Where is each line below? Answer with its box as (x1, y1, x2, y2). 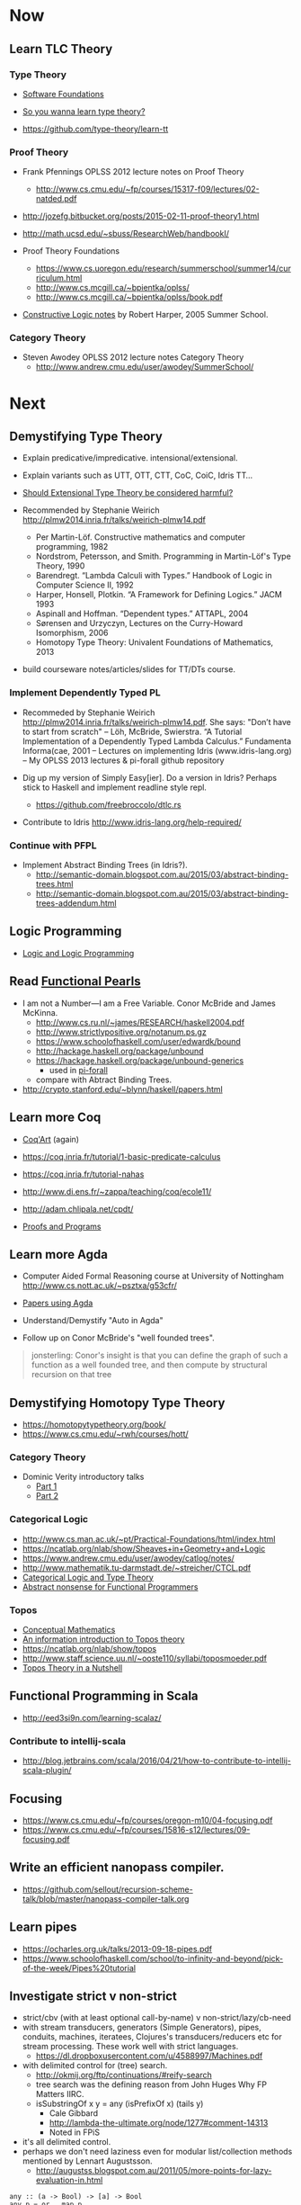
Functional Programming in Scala (9, 1689, 199, 1704)
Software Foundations (22, 88, 105, 99)
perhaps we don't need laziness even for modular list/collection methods (22, 2147, 293, 2157)
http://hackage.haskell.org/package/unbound (35, 1045, 204, 1056)
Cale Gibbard (49, 2108, 99, 2119)
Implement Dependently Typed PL (9, 686, 161, 699)
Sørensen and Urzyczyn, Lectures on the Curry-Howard (35, 618, 243, 629)
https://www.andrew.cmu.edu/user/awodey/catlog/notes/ (22, 1553, 235, 1564)
